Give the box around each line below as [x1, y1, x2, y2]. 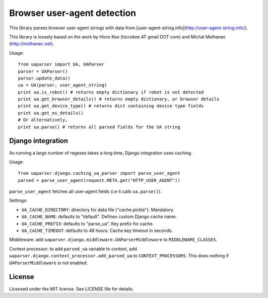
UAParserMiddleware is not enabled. [9, 260, 88, 266]
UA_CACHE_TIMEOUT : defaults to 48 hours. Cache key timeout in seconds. [21, 227, 173, 233]
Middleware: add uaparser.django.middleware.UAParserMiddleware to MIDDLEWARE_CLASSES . [9, 236, 217, 243]
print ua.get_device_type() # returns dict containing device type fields [18, 103, 204, 109]
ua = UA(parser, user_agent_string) [18, 82, 107, 88]
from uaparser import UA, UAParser [18, 62, 105, 67]
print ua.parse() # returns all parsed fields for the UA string [18, 124, 181, 130]
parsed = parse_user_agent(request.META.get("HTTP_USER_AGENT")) [18, 177, 181, 183]
